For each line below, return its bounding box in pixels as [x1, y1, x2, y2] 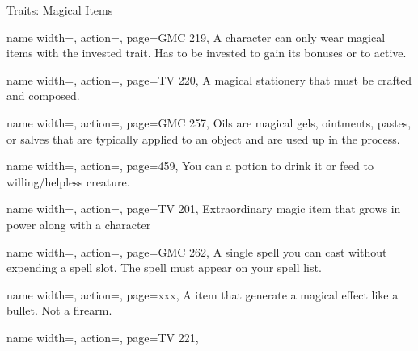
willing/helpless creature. [6, 173, 130, 190]
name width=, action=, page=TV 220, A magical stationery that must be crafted [6, 71, 412, 88]
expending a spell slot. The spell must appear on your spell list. [6, 259, 322, 276]
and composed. [6, 87, 80, 104]
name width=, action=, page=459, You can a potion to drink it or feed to [6, 157, 374, 174]
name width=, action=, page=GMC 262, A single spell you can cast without [6, 243, 387, 260]
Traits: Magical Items [6, 2, 113, 18]
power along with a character [6, 215, 151, 232]
